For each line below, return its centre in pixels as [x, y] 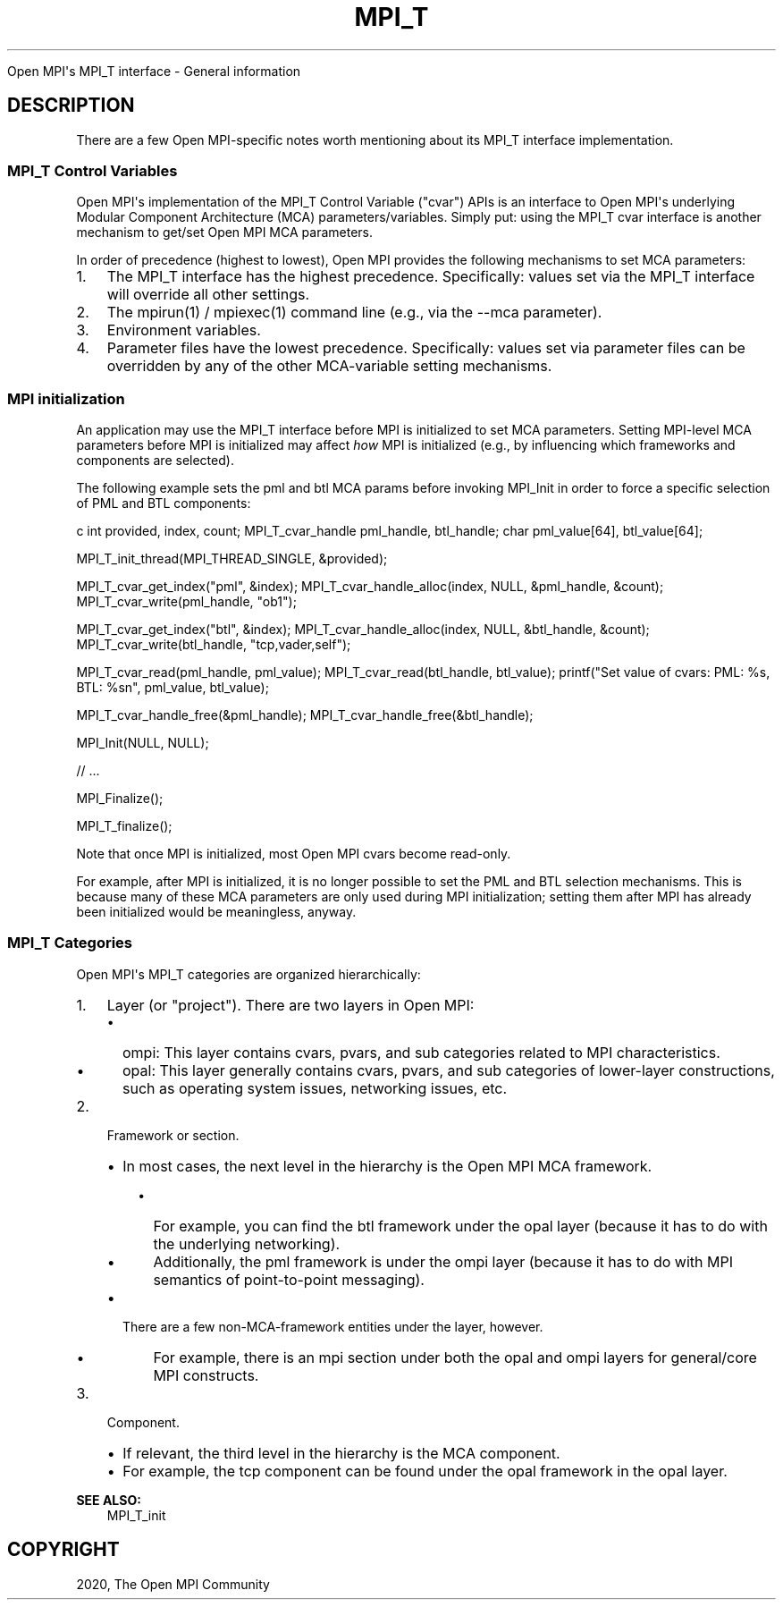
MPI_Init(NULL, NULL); [143, 743]
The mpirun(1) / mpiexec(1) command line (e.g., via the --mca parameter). [354, 313]
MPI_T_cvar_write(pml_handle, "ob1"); [186, 602]
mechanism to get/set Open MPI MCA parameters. [224, 233]
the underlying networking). [247, 1243]
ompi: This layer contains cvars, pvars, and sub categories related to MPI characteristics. [421, 1052]
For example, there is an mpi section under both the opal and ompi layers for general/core [455, 1357]
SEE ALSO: [109, 1500]
